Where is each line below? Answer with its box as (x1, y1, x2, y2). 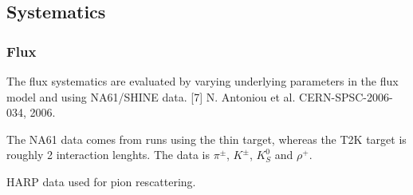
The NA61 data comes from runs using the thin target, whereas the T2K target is (6, 130, 407, 147)
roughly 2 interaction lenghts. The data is (6, 146, 210, 163)
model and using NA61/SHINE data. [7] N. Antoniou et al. (6, 88, 296, 105)
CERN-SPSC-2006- (299, 88, 393, 105)
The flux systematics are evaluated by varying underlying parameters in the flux (6, 73, 399, 89)
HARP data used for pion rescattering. (6, 173, 196, 189)
